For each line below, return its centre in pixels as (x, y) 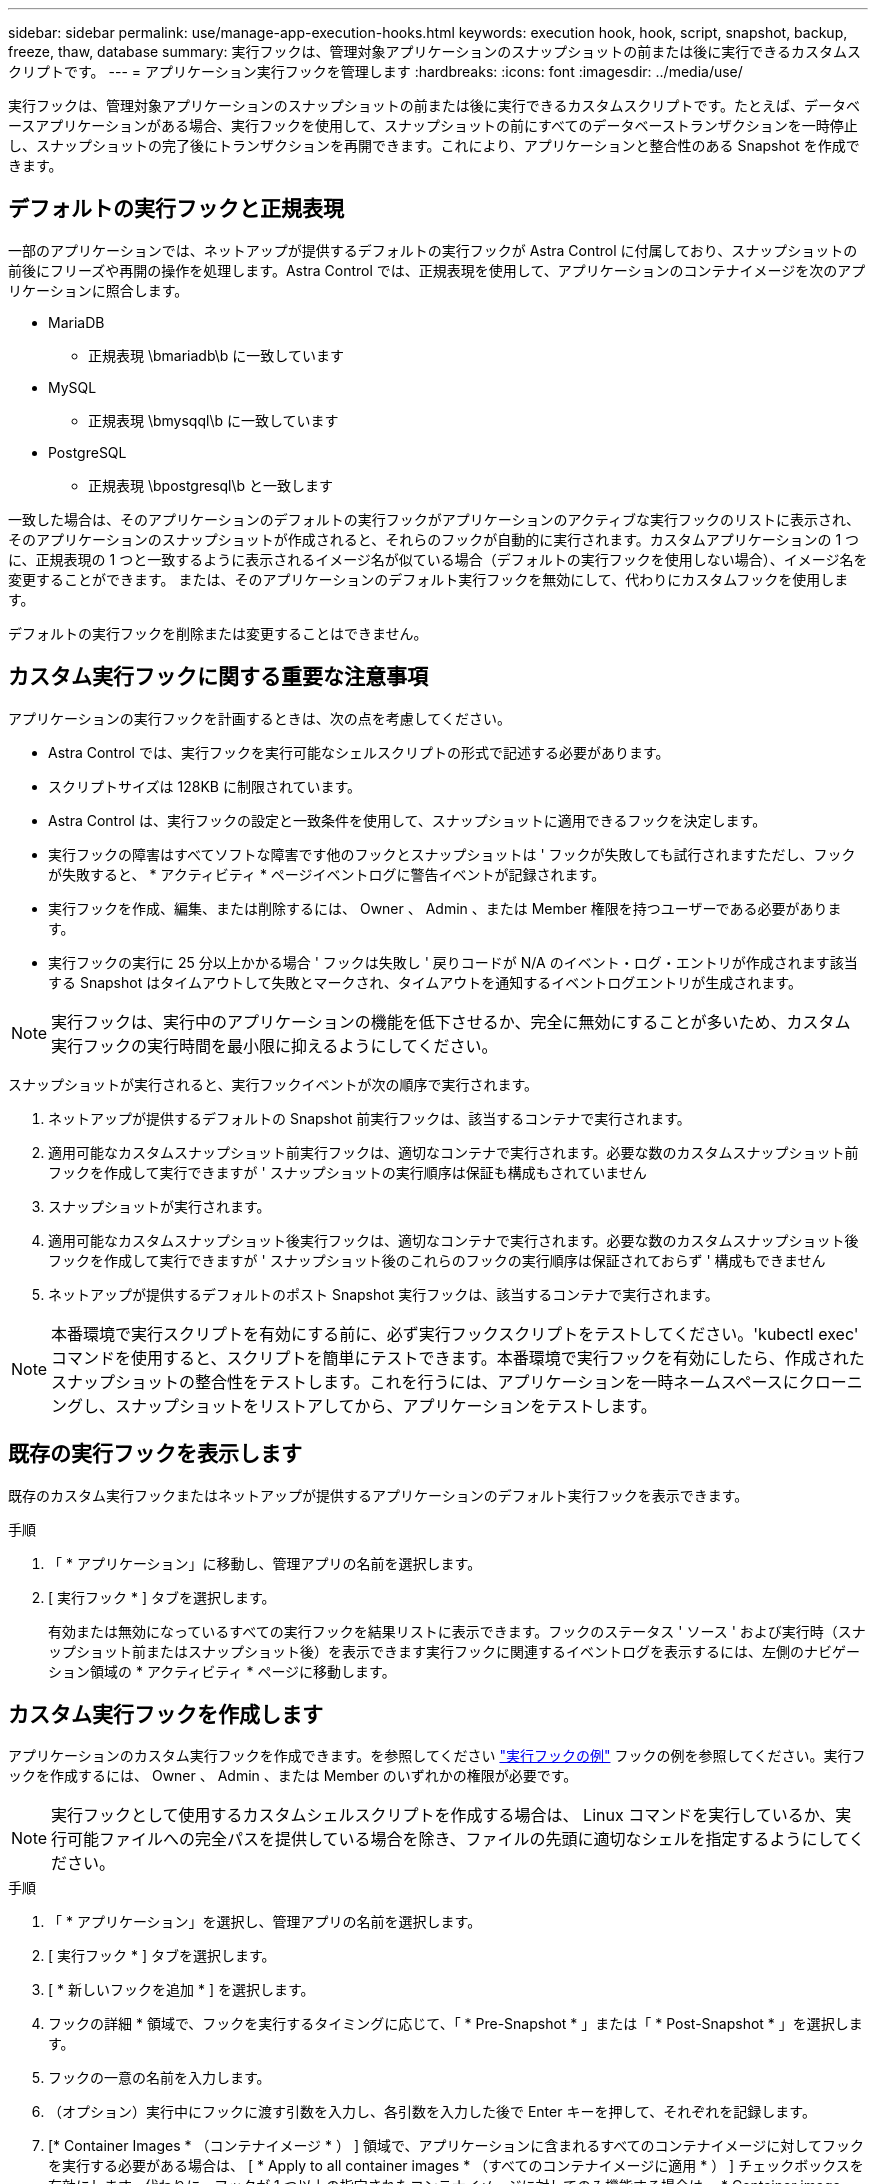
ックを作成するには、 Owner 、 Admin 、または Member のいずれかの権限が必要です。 (293, 1776)
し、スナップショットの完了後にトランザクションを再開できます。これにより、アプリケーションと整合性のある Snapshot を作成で (434, 145)
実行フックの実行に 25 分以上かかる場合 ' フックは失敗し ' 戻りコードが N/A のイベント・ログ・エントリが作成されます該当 (453, 962)
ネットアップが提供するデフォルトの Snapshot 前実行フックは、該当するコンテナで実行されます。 (369, 1118)
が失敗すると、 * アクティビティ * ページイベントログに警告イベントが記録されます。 (327, 874)
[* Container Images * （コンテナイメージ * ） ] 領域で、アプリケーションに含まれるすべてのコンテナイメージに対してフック (456, 2146)
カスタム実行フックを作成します (165, 1714)
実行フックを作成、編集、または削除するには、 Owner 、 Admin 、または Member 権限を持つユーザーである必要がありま (445, 908)
